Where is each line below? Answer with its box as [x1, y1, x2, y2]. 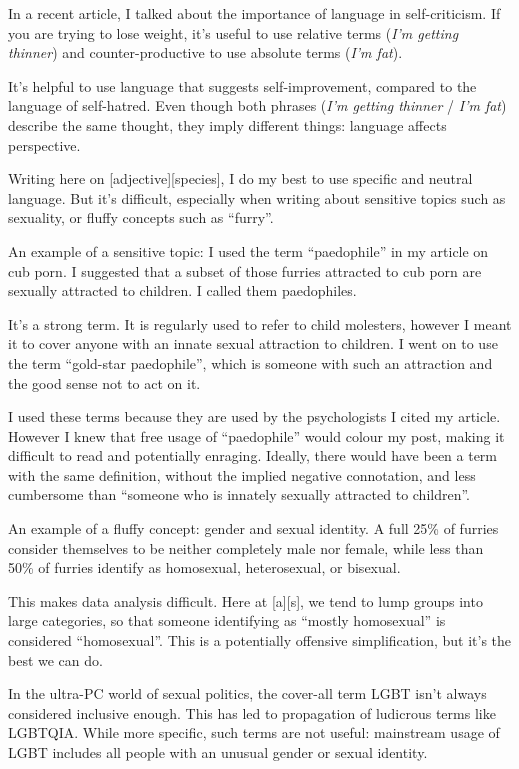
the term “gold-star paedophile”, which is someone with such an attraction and [8, 352, 493, 373]
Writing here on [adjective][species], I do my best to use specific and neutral [8, 168, 473, 189]
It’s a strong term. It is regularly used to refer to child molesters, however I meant [8, 313, 512, 334]
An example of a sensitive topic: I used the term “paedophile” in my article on [8, 240, 489, 261]
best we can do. [8, 649, 103, 670]
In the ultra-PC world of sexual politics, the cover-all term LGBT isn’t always [8, 683, 487, 704]
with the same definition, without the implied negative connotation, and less [8, 464, 476, 485]
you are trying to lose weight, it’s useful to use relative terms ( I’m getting [8, 22, 459, 43]
